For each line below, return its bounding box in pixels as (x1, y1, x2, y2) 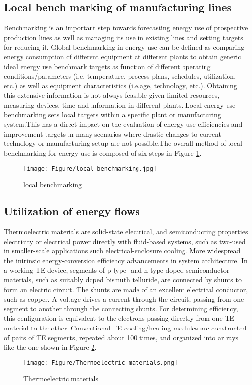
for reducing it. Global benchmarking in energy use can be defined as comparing (4, 42, 245, 52)
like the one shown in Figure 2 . (4, 342, 97, 352)
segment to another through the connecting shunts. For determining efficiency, (4, 303, 238, 313)
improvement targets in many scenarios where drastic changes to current (4, 128, 221, 138)
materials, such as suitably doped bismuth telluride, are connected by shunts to (4, 274, 242, 284)
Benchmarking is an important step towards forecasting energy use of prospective (4, 23, 248, 33)
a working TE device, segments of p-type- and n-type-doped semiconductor (4, 265, 229, 275)
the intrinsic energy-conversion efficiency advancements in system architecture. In (4, 255, 248, 265)
